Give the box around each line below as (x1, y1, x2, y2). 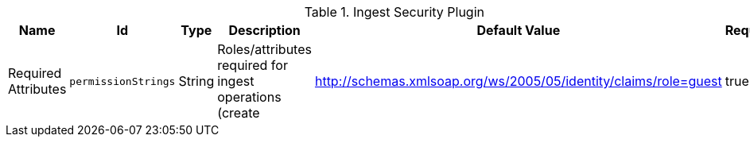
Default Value (476, 22, 561, 38)
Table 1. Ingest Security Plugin (304, 4, 484, 20)
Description (228, 22, 301, 38)
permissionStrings (69, 75, 176, 87)
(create (217, 105, 260, 121)
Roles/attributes (217, 41, 312, 57)
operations (217, 89, 282, 105)
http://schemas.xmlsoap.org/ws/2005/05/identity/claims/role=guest (314, 73, 722, 89)
